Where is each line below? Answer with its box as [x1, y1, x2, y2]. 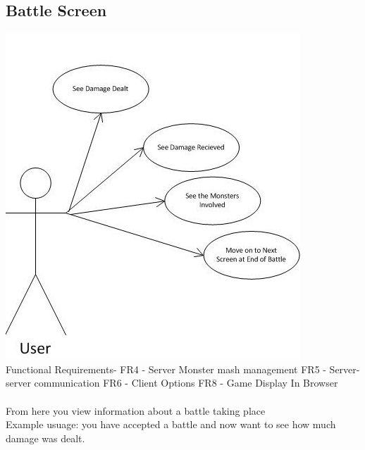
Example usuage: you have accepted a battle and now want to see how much [6, 417, 336, 432]
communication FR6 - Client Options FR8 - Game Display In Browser [34, 375, 338, 390]
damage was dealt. [6, 430, 85, 445]
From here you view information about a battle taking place [6, 403, 266, 418]
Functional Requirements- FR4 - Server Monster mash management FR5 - [6, 361, 326, 376]
